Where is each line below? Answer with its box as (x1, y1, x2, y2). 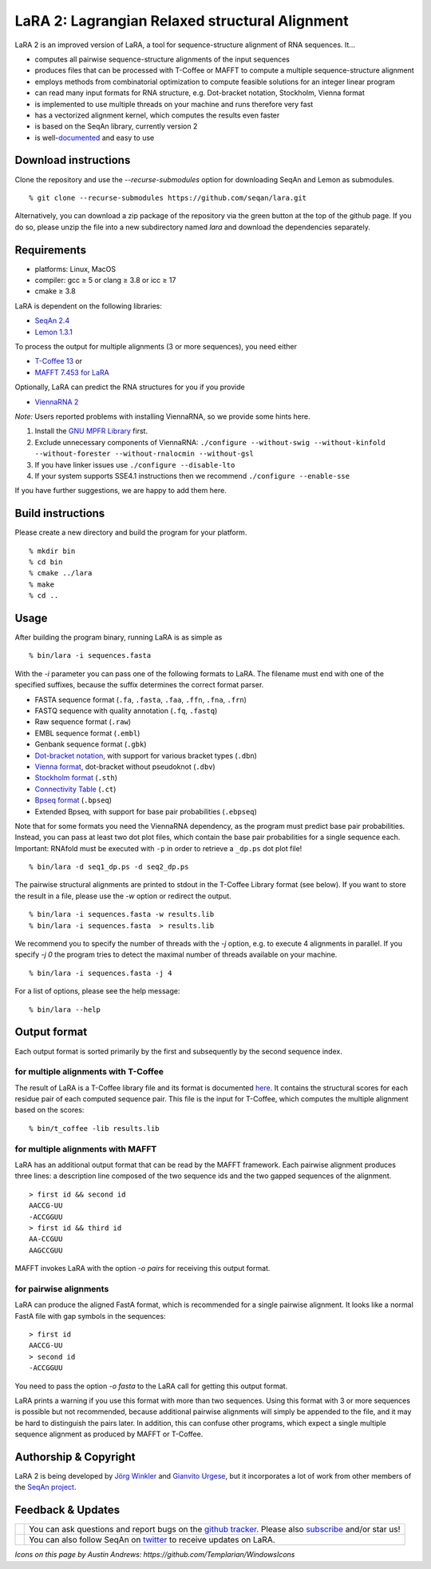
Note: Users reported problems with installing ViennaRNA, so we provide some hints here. (14, 412, 310, 421)
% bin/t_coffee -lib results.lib (29, 1124, 160, 1133)
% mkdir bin (29, 546, 76, 556)
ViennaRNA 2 (34, 396, 79, 407)
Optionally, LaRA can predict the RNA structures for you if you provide (14, 382, 245, 392)
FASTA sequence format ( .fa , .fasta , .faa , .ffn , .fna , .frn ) (34, 695, 247, 704)
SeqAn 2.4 (34, 316, 70, 325)
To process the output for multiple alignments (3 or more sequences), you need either (14, 342, 297, 351)
